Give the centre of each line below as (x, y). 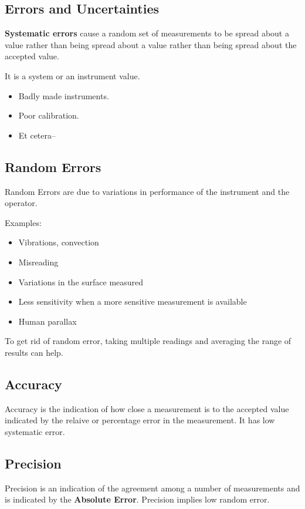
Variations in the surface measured (81, 282)
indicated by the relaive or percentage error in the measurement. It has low (140, 420)
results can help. (34, 352)
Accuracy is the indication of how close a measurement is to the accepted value (147, 408)
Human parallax (48, 321)
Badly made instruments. (64, 95)
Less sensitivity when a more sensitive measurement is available (133, 301)
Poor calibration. (49, 115)
